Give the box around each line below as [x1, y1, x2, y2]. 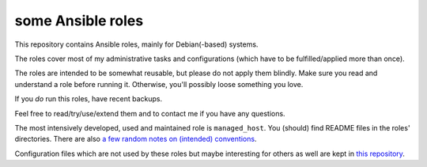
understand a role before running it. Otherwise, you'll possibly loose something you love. [14, 79, 304, 89]
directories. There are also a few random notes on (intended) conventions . [14, 135, 257, 144]
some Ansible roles [14, 12, 144, 29]
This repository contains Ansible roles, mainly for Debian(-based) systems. [14, 40, 259, 49]
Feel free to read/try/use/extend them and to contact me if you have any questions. [14, 108, 285, 118]
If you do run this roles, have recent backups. [14, 94, 162, 104]
